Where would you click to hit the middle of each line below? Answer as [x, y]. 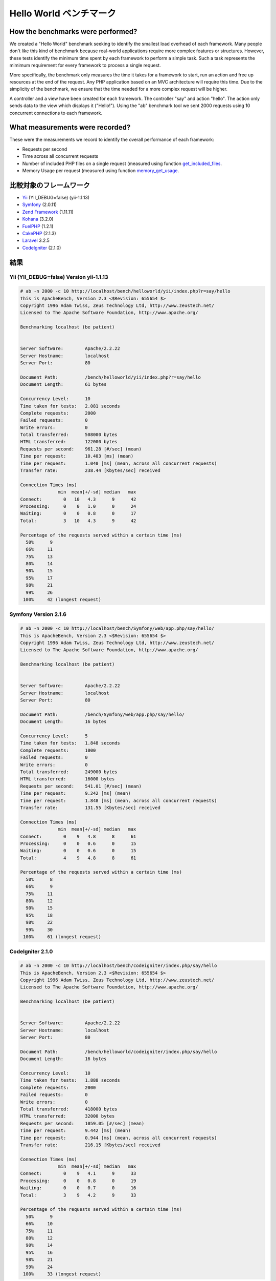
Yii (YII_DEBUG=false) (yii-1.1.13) [56, 197]
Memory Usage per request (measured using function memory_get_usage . [101, 171]
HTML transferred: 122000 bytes [69, 442]
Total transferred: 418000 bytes [69, 1109]
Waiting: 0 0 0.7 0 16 [78, 1188]
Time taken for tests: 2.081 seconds [70, 406]
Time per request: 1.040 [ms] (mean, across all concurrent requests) [119, 463]
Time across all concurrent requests [60, 156]
